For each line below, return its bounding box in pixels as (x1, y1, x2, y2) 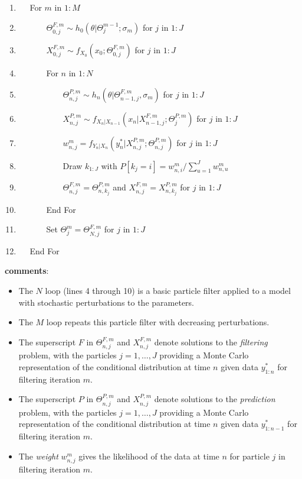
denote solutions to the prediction (154, 393, 275, 405)
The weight (18, 449, 58, 462)
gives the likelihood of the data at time (78, 449, 219, 462)
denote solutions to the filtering (154, 335, 268, 348)
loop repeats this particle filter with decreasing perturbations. (46, 316, 270, 328)
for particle (229, 449, 270, 462)
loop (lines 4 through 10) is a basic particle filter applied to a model (45, 284, 291, 297)
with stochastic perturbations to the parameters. (18, 296, 194, 308)
